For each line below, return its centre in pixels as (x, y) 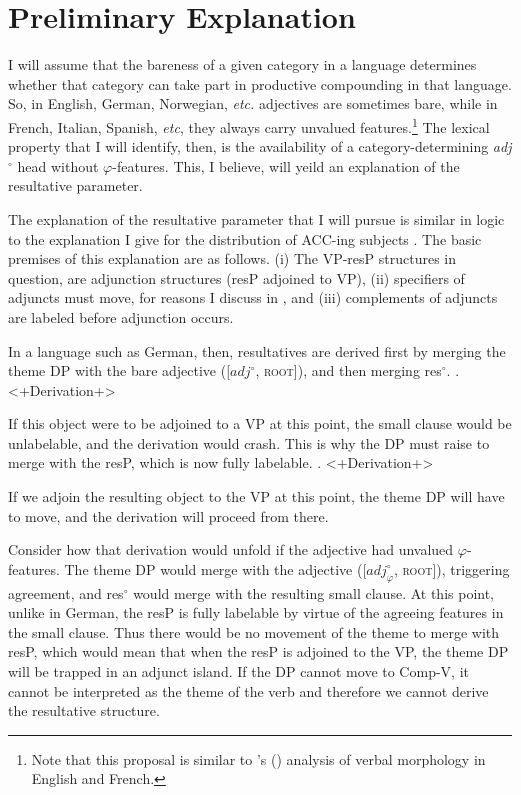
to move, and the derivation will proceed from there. (168, 515)
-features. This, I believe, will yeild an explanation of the (286, 165)
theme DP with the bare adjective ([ (119, 370)
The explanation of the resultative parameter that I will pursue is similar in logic (256, 218)
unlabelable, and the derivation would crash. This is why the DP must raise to (249, 442)
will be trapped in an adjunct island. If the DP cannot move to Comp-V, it (238, 671)
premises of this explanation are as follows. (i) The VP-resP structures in (232, 258)
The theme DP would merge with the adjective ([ (215, 568)
